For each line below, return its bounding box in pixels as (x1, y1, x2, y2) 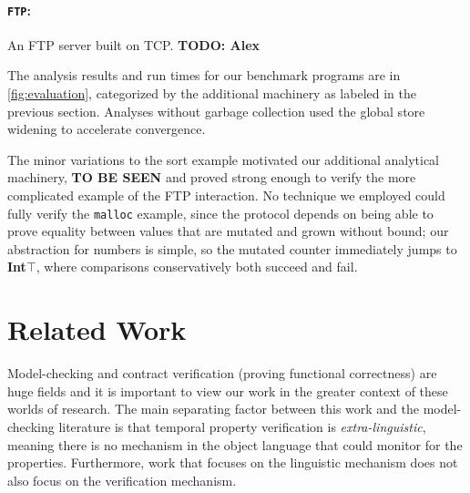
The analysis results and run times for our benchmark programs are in (7, 66, 401, 85)
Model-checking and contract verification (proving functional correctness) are (7, 364, 437, 383)
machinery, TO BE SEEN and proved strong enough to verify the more (7, 168, 416, 187)
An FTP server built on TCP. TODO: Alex (7, 35, 261, 54)
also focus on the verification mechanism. (7, 470, 237, 489)
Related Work (7, 311, 187, 348)
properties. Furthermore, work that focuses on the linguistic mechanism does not (7, 453, 458, 472)
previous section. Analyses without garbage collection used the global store (7, 101, 425, 120)
